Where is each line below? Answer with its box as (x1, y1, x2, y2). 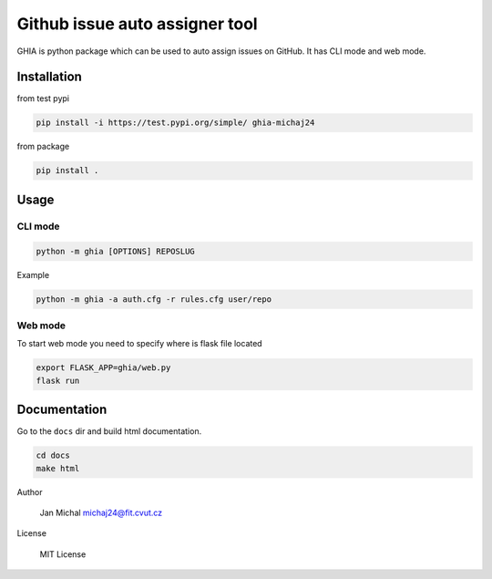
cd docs (36, 450, 70, 460)
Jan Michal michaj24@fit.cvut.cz (39, 507, 163, 518)
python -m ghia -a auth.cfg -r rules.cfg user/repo (36, 294, 272, 305)
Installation (16, 69, 82, 85)
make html (36, 463, 80, 473)
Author (16, 486, 43, 497)
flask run (36, 375, 80, 386)
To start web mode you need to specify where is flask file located (16, 338, 263, 349)
